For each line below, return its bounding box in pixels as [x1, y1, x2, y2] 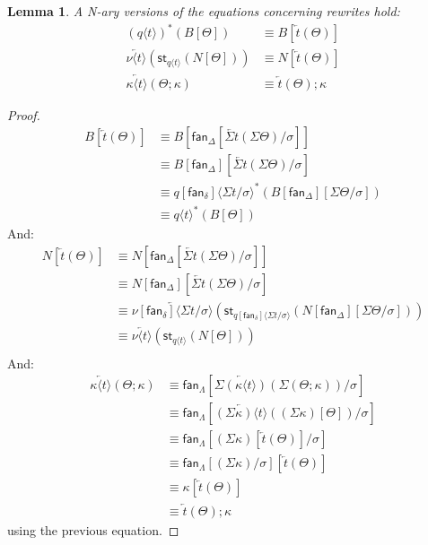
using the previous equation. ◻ [7, 520, 179, 539]
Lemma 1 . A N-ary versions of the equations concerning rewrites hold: [7, 2, 400, 20]
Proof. [7, 105, 40, 124]
